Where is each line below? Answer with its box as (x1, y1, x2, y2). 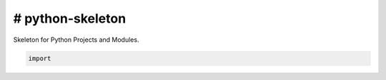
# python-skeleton (13, 11, 127, 26)
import (28, 54, 51, 62)
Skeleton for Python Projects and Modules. (13, 35, 139, 44)
